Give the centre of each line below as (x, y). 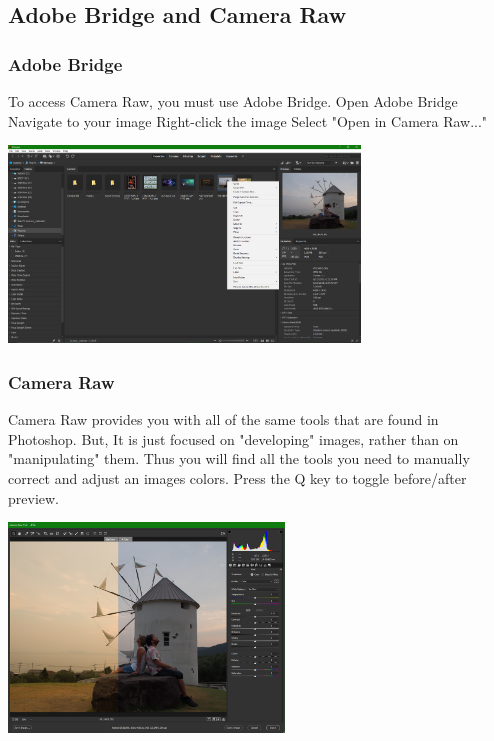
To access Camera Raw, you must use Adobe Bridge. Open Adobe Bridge (233, 101)
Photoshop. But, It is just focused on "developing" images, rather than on (233, 438)
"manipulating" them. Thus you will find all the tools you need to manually (239, 458)
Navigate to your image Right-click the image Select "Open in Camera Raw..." (248, 120)
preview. (33, 497)
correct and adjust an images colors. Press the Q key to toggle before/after (237, 478)
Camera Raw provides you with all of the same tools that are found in (223, 419)
